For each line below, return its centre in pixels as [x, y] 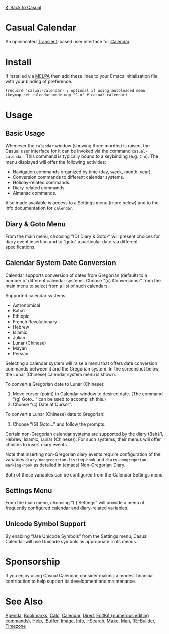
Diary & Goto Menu [35, 224]
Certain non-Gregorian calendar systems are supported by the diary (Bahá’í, [84, 434]
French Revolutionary [35, 321]
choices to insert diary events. [37, 444]
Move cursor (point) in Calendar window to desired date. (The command [88, 394]
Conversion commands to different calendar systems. [68, 177]
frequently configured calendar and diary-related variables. [67, 508]
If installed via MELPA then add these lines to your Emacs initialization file [81, 76]
